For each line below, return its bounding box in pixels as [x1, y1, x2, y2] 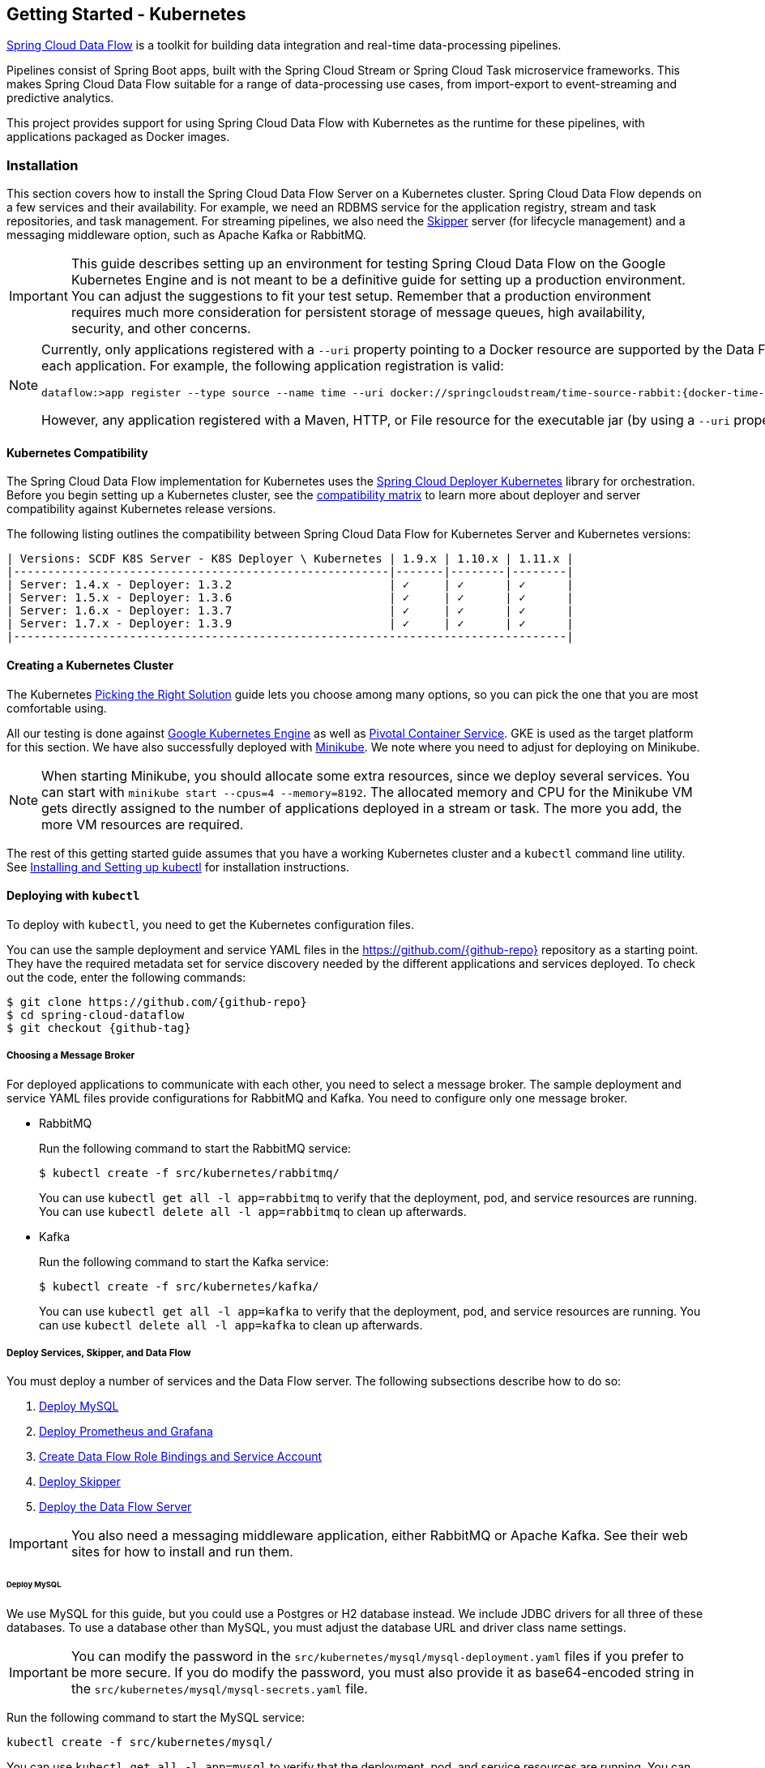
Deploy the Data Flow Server [39, 1500, 192, 1514]
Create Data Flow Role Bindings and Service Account [39, 1449, 323, 1464]
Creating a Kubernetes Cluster [6, 658, 174, 672]
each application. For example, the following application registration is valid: [41, 357, 504, 375]
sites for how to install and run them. [71, 1543, 293, 1560]
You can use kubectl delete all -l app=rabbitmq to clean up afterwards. [39, 1204, 467, 1218]
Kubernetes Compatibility [6, 445, 148, 460]
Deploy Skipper [39, 1475, 121, 1489]
